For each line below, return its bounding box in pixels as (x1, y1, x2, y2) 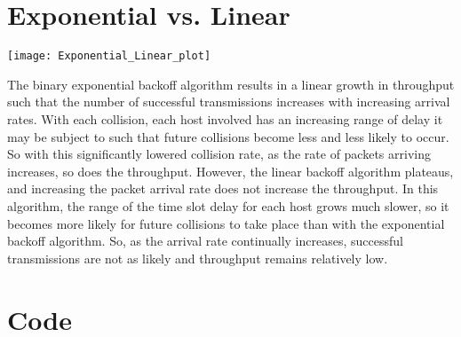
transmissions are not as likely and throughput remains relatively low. (7, 248, 388, 267)
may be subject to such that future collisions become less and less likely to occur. (7, 127, 449, 145)
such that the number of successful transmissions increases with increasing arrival (7, 92, 450, 111)
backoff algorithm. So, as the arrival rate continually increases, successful (7, 231, 403, 250)
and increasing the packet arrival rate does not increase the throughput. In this (7, 179, 439, 198)
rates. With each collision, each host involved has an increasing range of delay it (7, 109, 443, 128)
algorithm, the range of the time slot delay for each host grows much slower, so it (7, 196, 449, 215)
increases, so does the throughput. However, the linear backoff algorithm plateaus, (7, 161, 454, 180)
